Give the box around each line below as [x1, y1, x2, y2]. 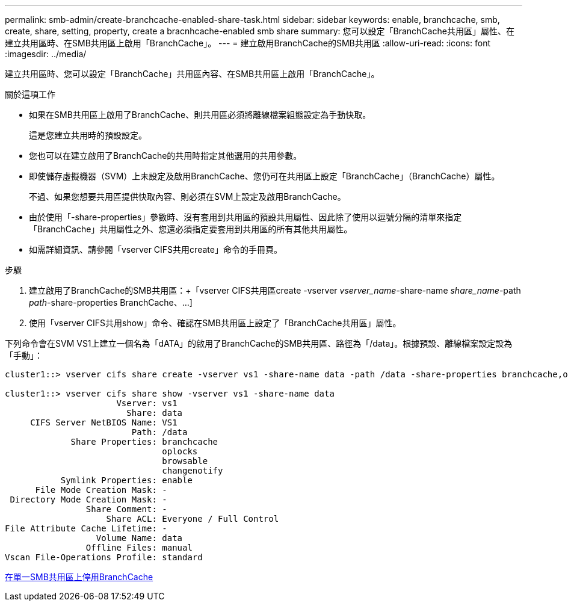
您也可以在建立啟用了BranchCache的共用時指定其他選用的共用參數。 [29, 150, 302, 161]
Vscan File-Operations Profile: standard [5, 552, 203, 562]
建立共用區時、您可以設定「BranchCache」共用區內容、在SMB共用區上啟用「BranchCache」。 [5, 69, 380, 79]
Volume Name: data [96, 533, 183, 543]
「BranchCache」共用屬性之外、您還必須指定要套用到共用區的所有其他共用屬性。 [29, 224, 353, 234]
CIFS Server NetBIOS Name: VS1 [30, 418, 177, 427]
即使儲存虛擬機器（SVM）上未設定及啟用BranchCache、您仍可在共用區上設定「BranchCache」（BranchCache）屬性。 [29, 171, 500, 181]
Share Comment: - [85, 504, 167, 514]
